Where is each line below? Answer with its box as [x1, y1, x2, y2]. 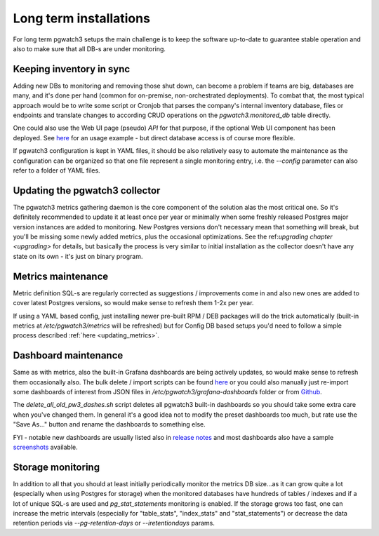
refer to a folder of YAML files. [13, 166, 101, 175]
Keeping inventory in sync [13, 63, 131, 75]
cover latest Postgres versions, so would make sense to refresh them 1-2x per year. [13, 299, 254, 307]
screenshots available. [13, 443, 78, 451]
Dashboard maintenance [13, 349, 124, 361]
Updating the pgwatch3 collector [13, 185, 161, 196]
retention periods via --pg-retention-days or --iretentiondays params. [13, 519, 215, 528]
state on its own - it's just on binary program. [13, 252, 143, 260]
